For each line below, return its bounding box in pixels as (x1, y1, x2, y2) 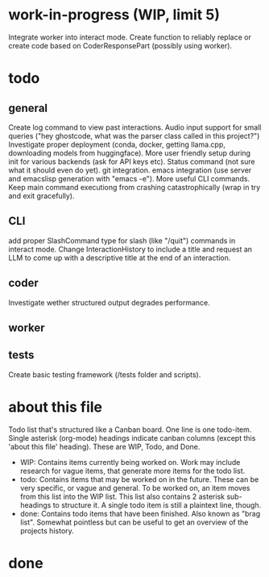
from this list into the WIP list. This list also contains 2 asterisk (19, 492, 226, 501)
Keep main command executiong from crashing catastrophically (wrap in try (8, 182, 261, 192)
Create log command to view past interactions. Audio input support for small (8, 122, 262, 132)
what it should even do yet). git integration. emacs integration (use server (8, 165, 252, 175)
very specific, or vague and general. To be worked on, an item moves (19, 483, 250, 492)
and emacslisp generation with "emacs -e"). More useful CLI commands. (8, 173, 250, 183)
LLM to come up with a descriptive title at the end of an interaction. (8, 252, 231, 263)
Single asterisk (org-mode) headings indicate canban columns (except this (8, 433, 256, 442)
